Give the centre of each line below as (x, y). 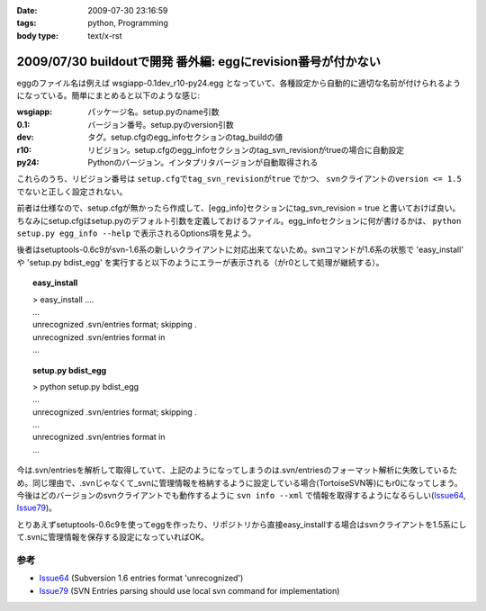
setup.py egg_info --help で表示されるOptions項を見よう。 (136, 233)
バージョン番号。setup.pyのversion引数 (161, 124)
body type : (37, 35)
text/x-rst (105, 35)
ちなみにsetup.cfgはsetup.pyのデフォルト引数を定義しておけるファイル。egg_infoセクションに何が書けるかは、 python (239, 220)
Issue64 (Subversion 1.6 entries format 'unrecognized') (141, 578)
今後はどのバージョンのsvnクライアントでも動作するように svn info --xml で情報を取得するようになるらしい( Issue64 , (241, 496)
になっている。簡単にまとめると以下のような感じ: (108, 95)
